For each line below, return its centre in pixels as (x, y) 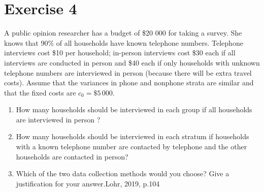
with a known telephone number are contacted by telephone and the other (131, 147)
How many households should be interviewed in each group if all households (134, 109)
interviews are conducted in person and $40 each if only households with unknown (132, 62)
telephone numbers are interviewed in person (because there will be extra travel (128, 72)
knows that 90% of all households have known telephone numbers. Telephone (124, 42)
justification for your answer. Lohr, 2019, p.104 (88, 183)
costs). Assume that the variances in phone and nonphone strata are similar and (129, 83)
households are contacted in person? (72, 156)
